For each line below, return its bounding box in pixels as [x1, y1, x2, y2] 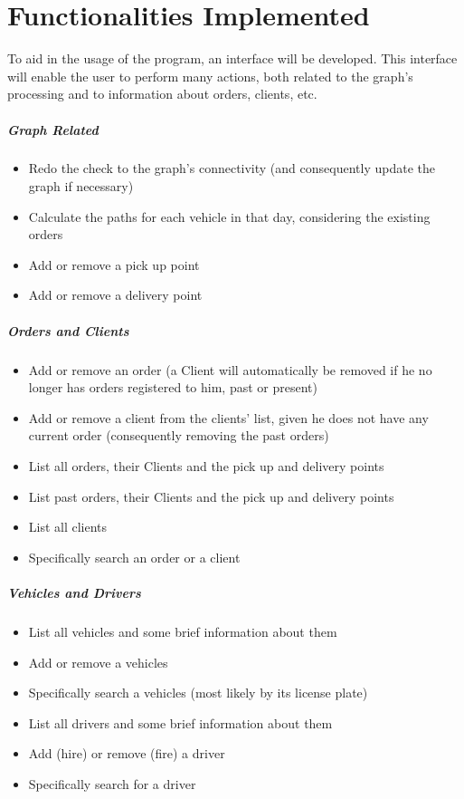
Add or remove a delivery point [28, 285, 203, 304]
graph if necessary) [28, 177, 134, 196]
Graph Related [7, 120, 99, 139]
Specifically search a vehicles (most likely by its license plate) [28, 683, 368, 702]
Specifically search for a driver [28, 774, 196, 793]
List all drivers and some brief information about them [28, 713, 333, 732]
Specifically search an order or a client [28, 547, 241, 566]
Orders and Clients [7, 321, 129, 340]
